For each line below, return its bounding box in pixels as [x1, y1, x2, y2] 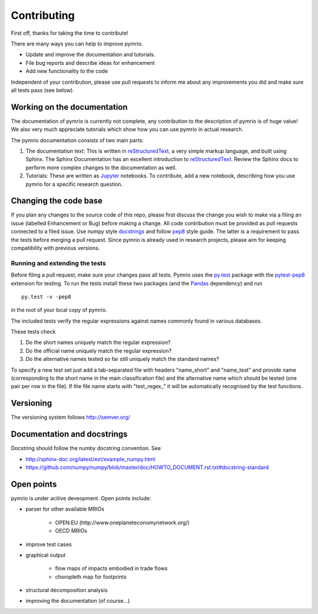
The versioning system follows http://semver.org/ [11, 413, 131, 421]
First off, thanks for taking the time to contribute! [11, 29, 129, 37]
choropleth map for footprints [55, 573, 127, 580]
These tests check [11, 328, 56, 336]
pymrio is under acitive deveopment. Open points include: [11, 494, 151, 501]
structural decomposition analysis [25, 587, 108, 594]
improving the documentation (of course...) [25, 597, 130, 605]
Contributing [11, 9, 75, 22]
